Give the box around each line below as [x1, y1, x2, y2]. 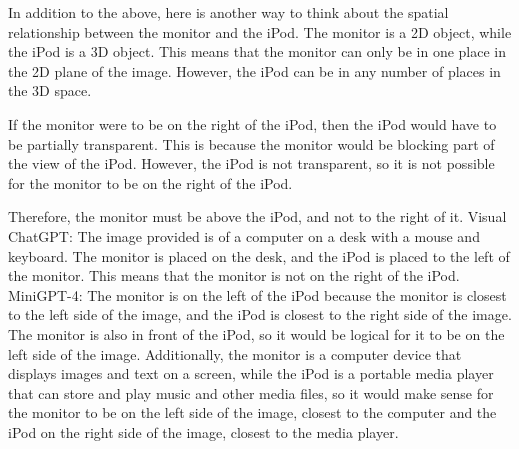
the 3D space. [8, 80, 92, 101]
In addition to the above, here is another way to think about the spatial [8, 2, 449, 22]
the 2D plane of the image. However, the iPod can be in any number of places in [8, 60, 501, 81]
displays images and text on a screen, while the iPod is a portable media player [8, 363, 494, 384]
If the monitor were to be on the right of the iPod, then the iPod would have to [8, 113, 497, 134]
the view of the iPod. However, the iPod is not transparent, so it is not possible [8, 153, 495, 174]
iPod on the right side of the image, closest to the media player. [8, 421, 399, 442]
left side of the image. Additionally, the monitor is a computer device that [8, 343, 462, 364]
